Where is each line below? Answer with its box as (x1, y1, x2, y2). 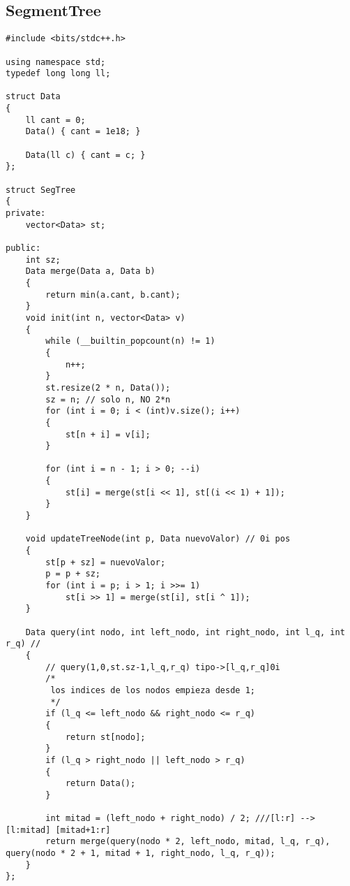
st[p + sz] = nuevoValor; (45, 557, 166, 567)
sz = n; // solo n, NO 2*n (45, 394, 171, 405)
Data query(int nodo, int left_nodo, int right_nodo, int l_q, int (25, 627, 345, 637)
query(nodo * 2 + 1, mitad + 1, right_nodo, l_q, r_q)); (6, 848, 275, 859)
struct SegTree (6, 184, 76, 195)
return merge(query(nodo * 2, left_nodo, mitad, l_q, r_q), (45, 836, 330, 847)
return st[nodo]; (65, 732, 146, 742)
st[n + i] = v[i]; (65, 429, 151, 440)
